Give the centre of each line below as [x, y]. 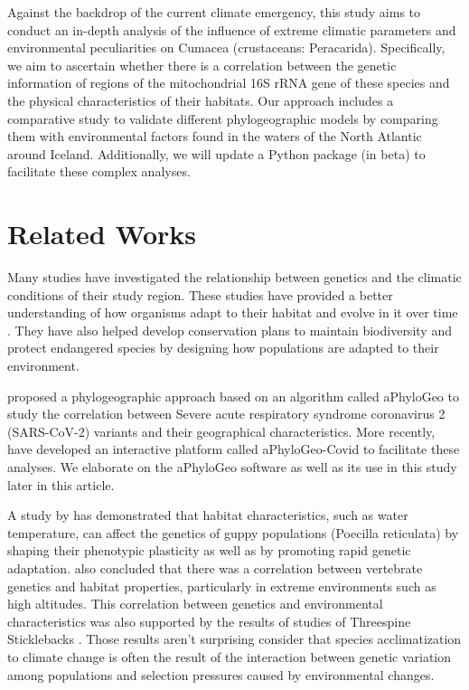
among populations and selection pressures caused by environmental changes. [221, 674]
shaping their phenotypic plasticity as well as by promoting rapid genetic [209, 550]
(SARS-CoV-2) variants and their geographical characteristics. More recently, [221, 431]
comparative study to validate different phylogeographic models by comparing [223, 118]
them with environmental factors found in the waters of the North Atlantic [215, 136]
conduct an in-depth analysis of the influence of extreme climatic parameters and [232, 29]
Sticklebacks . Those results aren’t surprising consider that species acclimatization [234, 639]
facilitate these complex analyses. [99, 171]
